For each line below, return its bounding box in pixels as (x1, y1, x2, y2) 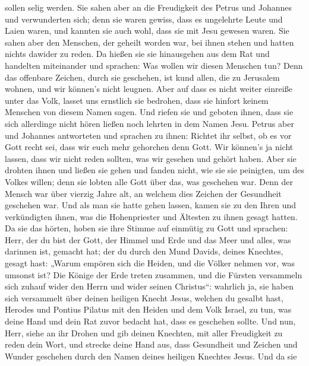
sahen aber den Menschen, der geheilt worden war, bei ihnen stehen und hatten (5, 36, 294, 48)
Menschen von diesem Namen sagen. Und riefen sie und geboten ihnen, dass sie (5, 106, 294, 118)
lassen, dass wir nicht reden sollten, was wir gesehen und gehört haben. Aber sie (5, 152, 297, 164)
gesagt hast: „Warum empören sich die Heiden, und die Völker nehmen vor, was (5, 257, 295, 269)
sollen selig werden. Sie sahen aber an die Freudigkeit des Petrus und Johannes (5, 1, 292, 13)
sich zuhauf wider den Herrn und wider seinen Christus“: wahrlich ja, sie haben (5, 280, 294, 292)
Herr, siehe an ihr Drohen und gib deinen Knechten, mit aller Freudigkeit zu (5, 326, 283, 339)
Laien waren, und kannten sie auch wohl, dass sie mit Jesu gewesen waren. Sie (5, 24, 289, 37)
